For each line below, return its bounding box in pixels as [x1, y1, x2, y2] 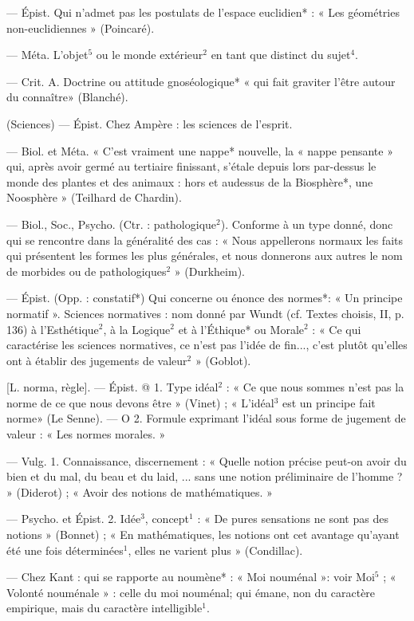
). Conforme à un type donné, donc [220, 215, 393, 232]
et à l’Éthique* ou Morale [178, 320, 304, 337]
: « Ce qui [312, 320, 361, 337]
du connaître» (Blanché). [6, 88, 128, 105]
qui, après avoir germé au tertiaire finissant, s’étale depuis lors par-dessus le [6, 158, 377, 175]
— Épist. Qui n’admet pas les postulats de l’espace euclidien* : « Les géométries [6, 4, 400, 20]
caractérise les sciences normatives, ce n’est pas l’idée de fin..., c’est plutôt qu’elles [6, 336, 408, 353]
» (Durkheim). [174, 262, 245, 279]
